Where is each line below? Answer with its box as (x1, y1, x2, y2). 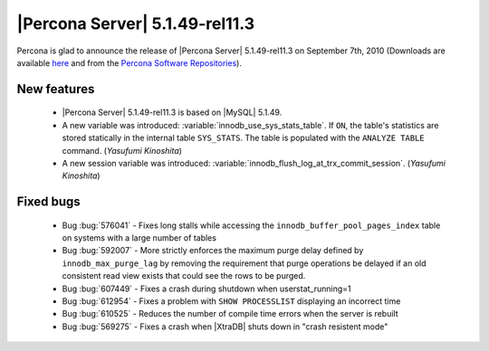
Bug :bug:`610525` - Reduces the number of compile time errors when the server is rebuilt (62, 308, 398, 319)
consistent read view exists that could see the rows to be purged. (62, 270, 306, 281)
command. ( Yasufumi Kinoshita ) (62, 145, 183, 156)
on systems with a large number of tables (62, 232, 217, 243)
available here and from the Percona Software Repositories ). (16, 57, 242, 68)
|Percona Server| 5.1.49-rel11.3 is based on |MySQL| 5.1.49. (62, 107, 283, 118)
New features (16, 81, 95, 97)
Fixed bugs (16, 194, 81, 210)
